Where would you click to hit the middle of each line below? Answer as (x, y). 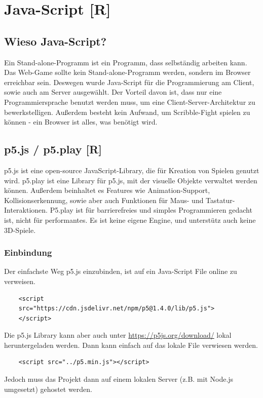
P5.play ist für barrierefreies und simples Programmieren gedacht (151, 210)
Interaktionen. (26, 210)
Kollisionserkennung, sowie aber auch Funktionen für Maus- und (104, 200)
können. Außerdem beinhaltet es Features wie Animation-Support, (107, 190)
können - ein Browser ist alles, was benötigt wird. (81, 122)
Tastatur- (220, 200)
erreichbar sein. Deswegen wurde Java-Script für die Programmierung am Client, (129, 82)
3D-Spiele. (20, 230)
